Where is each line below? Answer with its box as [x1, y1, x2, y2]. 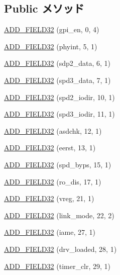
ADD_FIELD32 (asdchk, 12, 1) [4, 125, 102, 136]
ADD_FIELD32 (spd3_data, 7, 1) [4, 74, 111, 85]
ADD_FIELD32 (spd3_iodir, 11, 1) [4, 109, 115, 119]
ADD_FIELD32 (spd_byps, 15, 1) [4, 159, 111, 169]
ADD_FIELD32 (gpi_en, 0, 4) [4, 24, 99, 35]
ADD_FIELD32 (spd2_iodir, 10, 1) [4, 91, 115, 102]
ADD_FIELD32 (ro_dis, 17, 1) [4, 176, 101, 187]
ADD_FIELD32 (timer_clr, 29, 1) [4, 260, 111, 271]
